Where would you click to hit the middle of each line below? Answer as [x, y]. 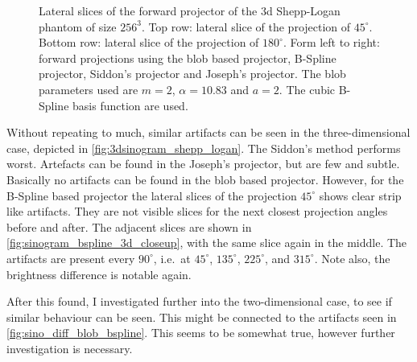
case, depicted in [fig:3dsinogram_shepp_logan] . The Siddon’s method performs [204, 148]
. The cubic [307, 89]
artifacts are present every [71, 258]
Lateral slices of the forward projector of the [148, 10]
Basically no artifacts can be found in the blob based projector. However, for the [205, 179]
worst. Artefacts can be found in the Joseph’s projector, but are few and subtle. [203, 164]
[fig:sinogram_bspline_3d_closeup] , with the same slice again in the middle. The [207, 243]
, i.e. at [172, 258]
